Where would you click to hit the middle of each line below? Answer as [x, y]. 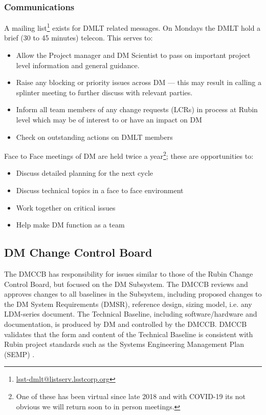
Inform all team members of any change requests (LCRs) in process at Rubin [137, 109]
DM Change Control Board [78, 252]
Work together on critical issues [66, 207]
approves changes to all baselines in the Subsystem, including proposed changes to [133, 294]
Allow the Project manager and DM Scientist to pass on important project [133, 55]
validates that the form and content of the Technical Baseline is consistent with [129, 334]
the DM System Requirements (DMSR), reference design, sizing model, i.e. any [128, 304]
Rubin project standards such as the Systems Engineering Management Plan [124, 344]
